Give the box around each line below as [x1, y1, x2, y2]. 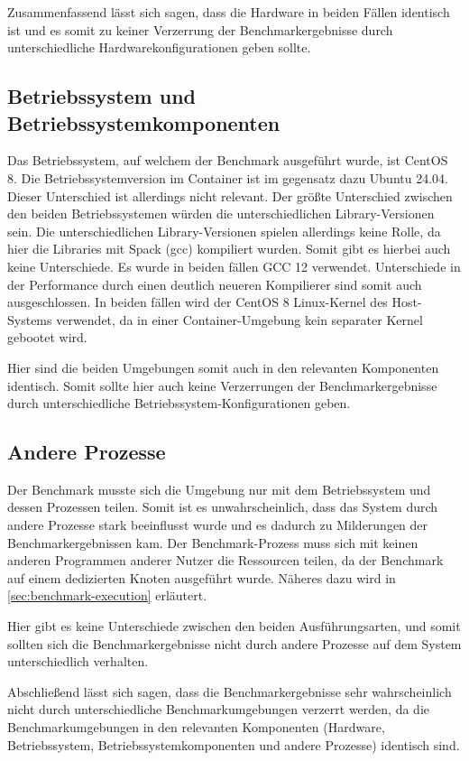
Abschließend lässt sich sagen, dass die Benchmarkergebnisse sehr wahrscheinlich [7, 682, 452, 701]
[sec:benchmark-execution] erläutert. [7, 586, 207, 605]
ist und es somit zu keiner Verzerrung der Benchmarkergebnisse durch [7, 20, 393, 39]
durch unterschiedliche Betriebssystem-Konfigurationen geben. [7, 394, 351, 413]
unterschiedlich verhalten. [7, 652, 149, 671]
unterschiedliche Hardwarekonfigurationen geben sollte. [7, 38, 311, 57]
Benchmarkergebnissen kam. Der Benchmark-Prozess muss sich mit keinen [7, 533, 418, 552]
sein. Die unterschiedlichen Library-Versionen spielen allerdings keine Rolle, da [7, 221, 441, 240]
